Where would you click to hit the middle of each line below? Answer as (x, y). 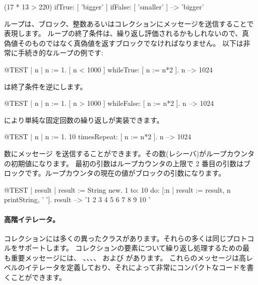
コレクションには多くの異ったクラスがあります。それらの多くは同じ (115, 238)
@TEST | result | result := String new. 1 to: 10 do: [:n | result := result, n (117, 189)
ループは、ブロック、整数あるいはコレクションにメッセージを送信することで (129, 23)
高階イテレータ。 (32, 219)
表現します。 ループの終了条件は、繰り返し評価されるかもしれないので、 (123, 33)
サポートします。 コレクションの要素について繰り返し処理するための (130, 248)
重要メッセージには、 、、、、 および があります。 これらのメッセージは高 (128, 257)
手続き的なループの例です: (61, 53)
